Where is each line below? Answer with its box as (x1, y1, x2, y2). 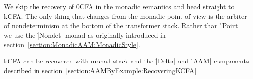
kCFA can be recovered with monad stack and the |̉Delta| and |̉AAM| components (4, 55, 249, 65)
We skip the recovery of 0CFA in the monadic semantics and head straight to (4, 1, 235, 11)
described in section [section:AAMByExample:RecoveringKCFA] (4, 65, 197, 75)
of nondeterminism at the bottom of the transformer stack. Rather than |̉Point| (4, 20, 240, 31)
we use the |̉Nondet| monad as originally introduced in (4, 30, 166, 40)
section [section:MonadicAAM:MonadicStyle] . (4, 39, 140, 49)
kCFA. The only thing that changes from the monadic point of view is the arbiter (4, 11, 247, 21)
